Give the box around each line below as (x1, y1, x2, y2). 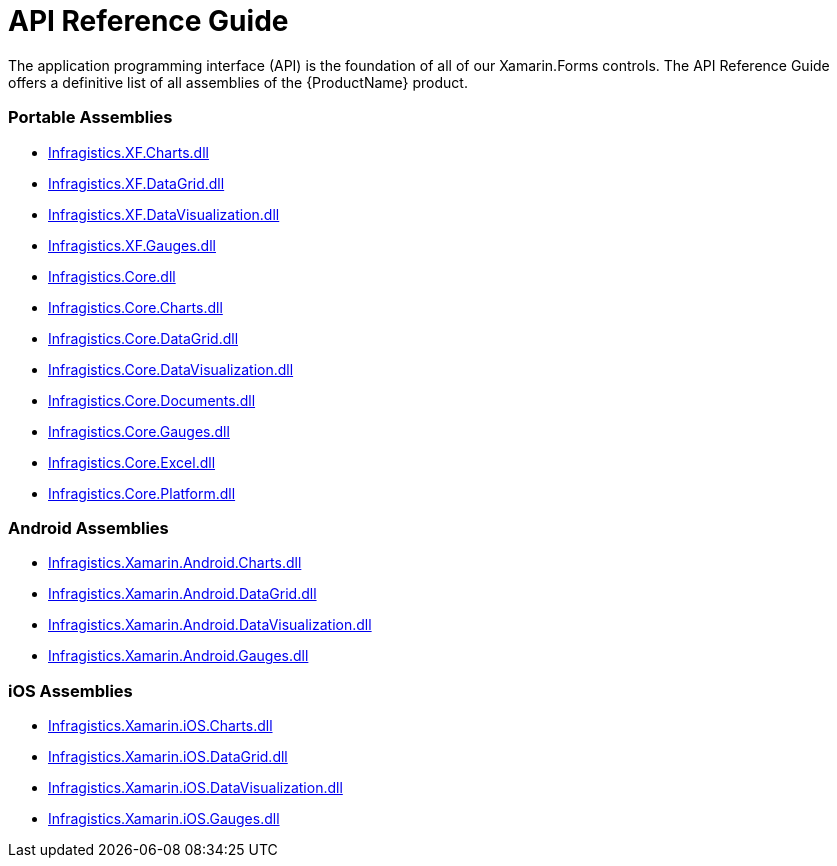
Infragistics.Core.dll (48, 267, 176, 285)
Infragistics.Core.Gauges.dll (48, 422, 230, 440)
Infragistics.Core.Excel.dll (48, 453, 216, 471)
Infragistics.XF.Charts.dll (48, 143, 209, 161)
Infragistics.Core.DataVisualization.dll (48, 360, 294, 378)
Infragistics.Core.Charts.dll (48, 298, 223, 316)
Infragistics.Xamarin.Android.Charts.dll (48, 554, 302, 572)
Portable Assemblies (8, 107, 173, 128)
